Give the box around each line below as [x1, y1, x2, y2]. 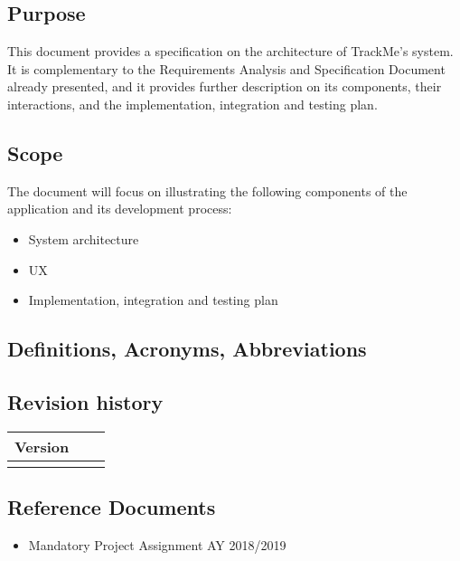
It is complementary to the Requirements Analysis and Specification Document [7, 59, 446, 78]
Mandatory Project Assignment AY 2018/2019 [28, 535, 286, 554]
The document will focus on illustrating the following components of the [7, 181, 408, 200]
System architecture [28, 229, 139, 248]
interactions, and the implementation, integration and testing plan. [7, 94, 378, 113]
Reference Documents [7, 493, 216, 521]
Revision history [7, 387, 164, 415]
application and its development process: [7, 199, 232, 218]
